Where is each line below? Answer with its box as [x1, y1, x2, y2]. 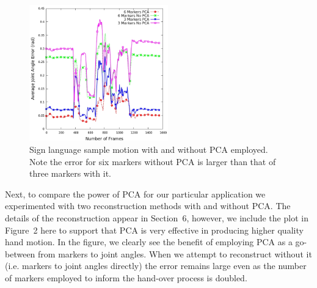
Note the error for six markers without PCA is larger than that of [29, 155, 276, 168]
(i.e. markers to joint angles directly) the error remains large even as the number [5, 259, 307, 272]
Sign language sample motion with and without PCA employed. [29, 143, 268, 156]
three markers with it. [29, 167, 111, 180]
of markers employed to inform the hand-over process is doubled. [5, 271, 247, 284]
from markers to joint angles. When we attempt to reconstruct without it [38, 247, 312, 260]
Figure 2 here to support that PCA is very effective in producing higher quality [5, 223, 304, 236]
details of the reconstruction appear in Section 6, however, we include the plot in [5, 212, 308, 224]
